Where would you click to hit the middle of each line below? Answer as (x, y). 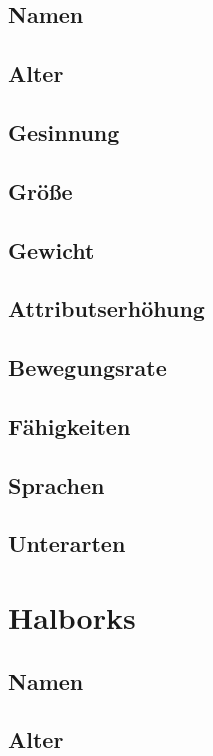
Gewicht (51, 249)
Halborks (72, 617)
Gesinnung (64, 131)
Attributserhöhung (106, 308)
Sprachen (56, 484)
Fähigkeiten (69, 425)
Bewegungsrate (87, 367)
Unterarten (67, 543)
